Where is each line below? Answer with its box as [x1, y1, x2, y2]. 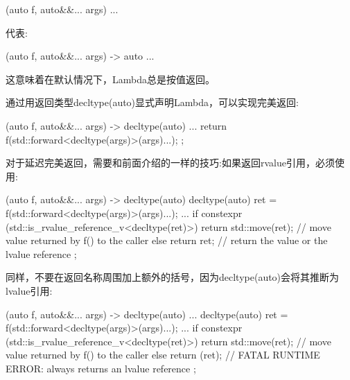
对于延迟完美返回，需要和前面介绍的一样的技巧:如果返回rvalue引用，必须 [6, 155, 335, 170]
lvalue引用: [6, 283, 53, 297]
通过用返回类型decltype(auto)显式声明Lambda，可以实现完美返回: [6, 95, 299, 110]
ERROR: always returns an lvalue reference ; [6, 361, 196, 375]
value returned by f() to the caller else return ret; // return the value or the [6, 233, 328, 248]
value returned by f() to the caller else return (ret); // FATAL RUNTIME [6, 347, 320, 362]
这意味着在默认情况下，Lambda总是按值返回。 [6, 71, 215, 86]
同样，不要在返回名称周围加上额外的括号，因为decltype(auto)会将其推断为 [6, 270, 340, 284]
